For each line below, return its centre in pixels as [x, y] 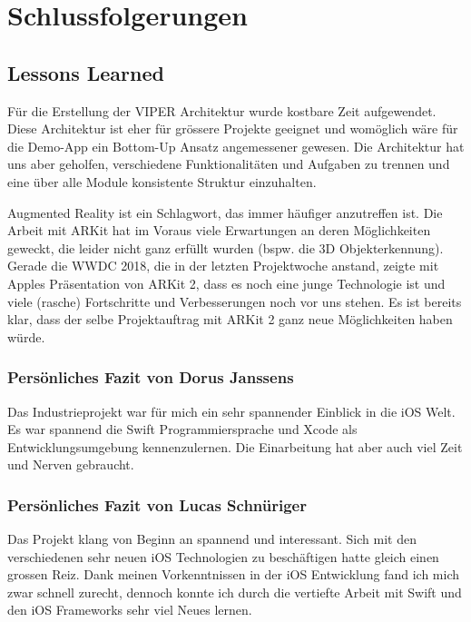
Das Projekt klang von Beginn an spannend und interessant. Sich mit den [212, 539]
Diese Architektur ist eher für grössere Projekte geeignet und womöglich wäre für [233, 128]
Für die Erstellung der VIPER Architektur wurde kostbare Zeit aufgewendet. [222, 110]
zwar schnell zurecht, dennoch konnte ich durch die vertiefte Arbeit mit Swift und [235, 592]
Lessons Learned [86, 72]
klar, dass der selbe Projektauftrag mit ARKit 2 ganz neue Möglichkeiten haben [230, 319]
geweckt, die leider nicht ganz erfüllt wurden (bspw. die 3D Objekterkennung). [226, 247]
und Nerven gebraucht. [71, 464]
